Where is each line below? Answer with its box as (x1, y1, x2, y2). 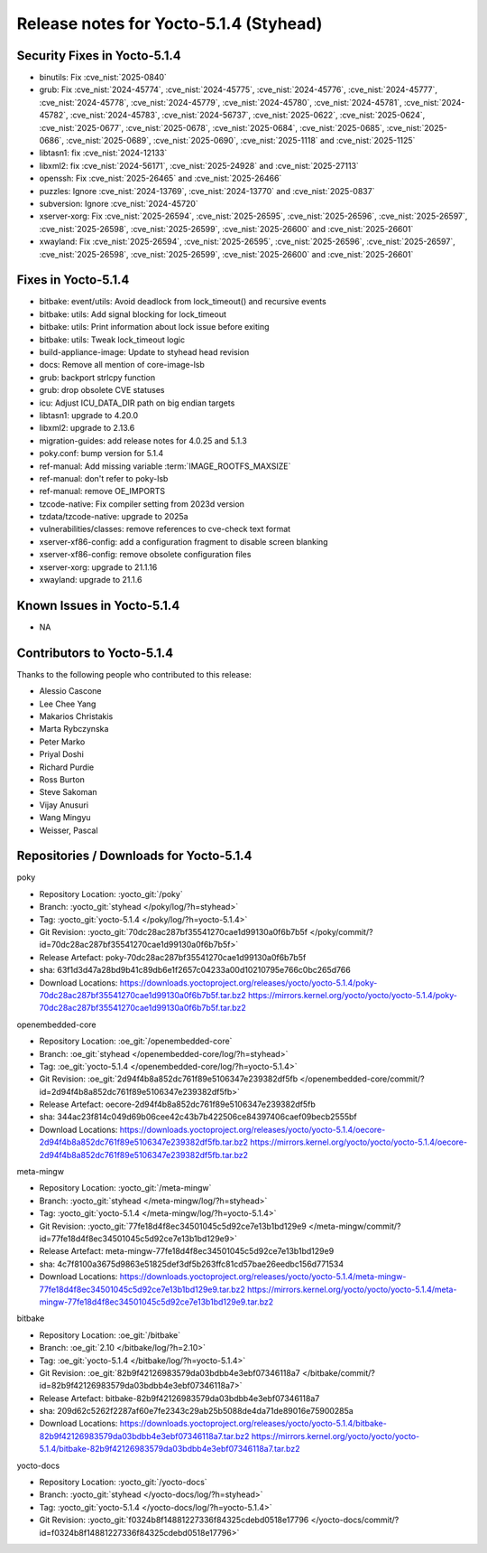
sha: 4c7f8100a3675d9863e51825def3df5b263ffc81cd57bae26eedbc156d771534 (39, 1258, 345, 1269)
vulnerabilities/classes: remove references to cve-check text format (39, 524, 291, 535)
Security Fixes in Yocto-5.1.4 (16, 48, 181, 63)
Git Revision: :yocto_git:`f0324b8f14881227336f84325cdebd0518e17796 (39, 1514, 309, 1526)
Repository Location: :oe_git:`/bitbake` (39, 1329, 181, 1341)
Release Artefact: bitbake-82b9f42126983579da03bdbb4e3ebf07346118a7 (39, 1392, 320, 1404)
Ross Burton (39, 773, 85, 785)
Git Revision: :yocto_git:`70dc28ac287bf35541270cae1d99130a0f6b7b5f (39, 927, 308, 937)
